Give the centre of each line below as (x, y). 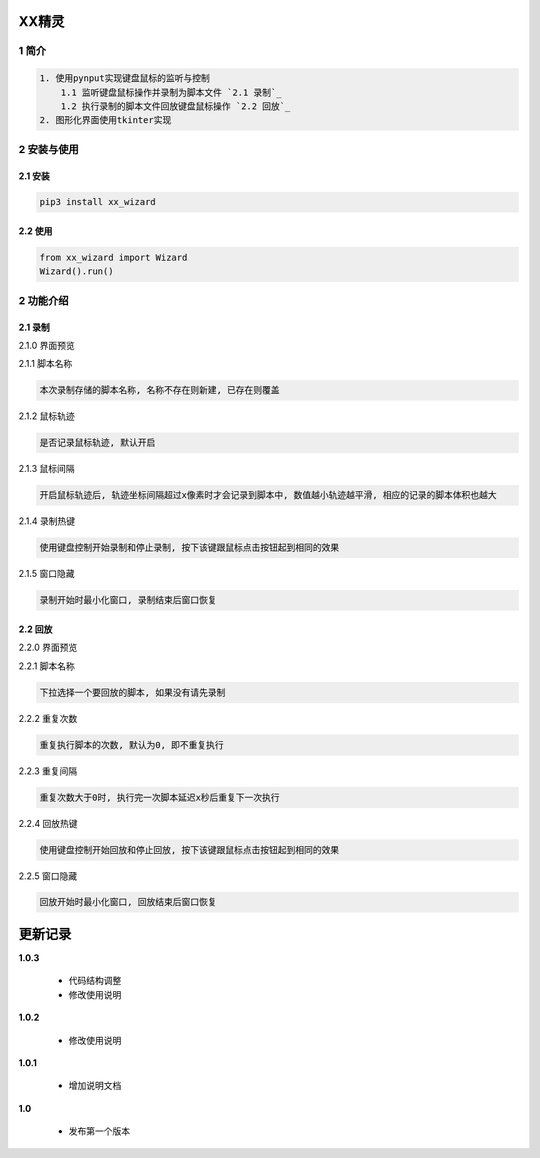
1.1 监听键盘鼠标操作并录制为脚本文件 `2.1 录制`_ (171, 92)
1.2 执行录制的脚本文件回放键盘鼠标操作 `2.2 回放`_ (175, 106)
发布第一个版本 (99, 1131)
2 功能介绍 (43, 300)
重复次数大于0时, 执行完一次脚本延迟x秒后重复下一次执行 (159, 797)
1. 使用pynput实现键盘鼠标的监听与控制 (124, 78)
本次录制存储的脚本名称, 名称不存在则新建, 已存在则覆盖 (159, 390)
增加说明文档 (95, 1086)
